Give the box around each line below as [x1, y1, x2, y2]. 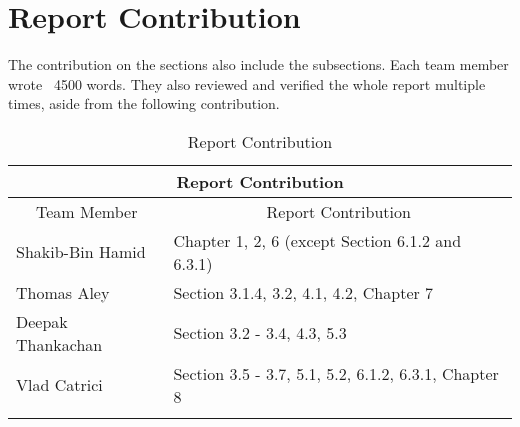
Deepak [16, 309, 68, 333]
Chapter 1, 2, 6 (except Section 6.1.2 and [173, 228, 462, 252]
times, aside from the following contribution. [8, 93, 280, 114]
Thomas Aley [16, 280, 110, 304]
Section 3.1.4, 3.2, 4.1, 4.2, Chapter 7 [173, 280, 434, 304]
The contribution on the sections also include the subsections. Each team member [8, 54, 509, 75]
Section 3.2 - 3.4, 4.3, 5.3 [173, 321, 347, 345]
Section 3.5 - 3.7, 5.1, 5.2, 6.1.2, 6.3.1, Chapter [173, 361, 499, 385]
